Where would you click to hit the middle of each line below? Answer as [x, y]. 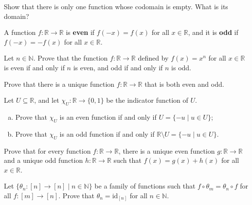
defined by [153, 58]
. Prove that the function [71, 58]
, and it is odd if [213, 32]
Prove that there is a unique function [59, 84]
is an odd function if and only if [107, 134]
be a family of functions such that [145, 186]
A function [20, 32]
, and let [47, 100]
